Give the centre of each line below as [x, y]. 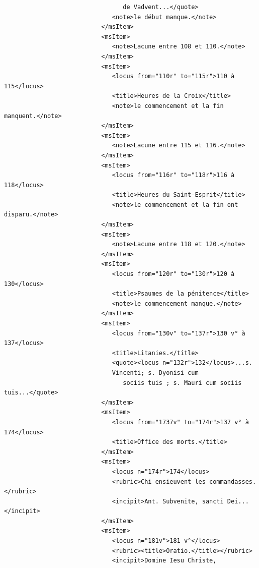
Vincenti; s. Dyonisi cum [155, 373]
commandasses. [233, 481]
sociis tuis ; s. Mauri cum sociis [182, 383]
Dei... [238, 501]
